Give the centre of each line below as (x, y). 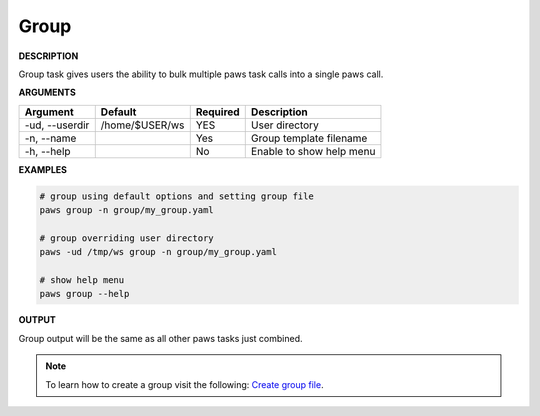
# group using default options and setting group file (176, 196)
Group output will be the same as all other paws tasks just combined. (160, 338)
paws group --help (84, 294)
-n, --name (50, 138)
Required (217, 112)
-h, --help (47, 151)
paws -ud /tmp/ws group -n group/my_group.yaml (158, 252)
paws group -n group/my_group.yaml (126, 210)
